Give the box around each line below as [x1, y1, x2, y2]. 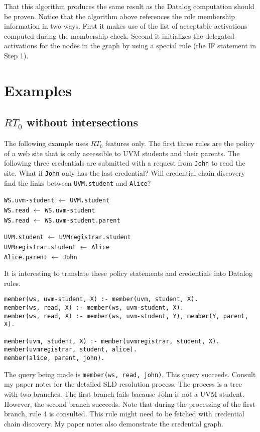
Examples [4, 80, 72, 100]
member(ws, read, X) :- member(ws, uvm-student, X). [4, 304, 184, 312]
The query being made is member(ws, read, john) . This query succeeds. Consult [4, 369, 256, 379]
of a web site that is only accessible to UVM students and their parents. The [4, 148, 240, 158]
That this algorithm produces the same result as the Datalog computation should [4, 1, 254, 11]
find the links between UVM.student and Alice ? [4, 177, 151, 188]
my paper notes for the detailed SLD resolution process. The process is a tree [4, 379, 242, 389]
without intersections [26, 114, 138, 130]
